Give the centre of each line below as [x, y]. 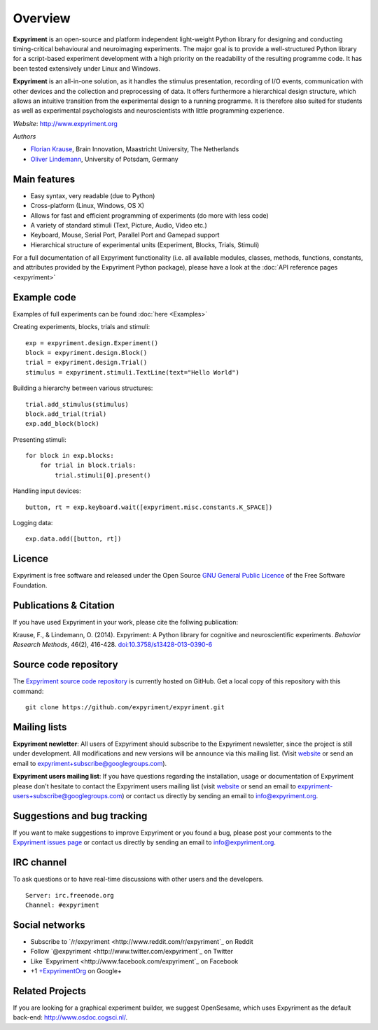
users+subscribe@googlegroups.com [68, 795]
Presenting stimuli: [40, 439]
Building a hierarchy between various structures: [83, 388]
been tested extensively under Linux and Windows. [87, 68]
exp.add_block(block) [62, 424]
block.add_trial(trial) [66, 414]
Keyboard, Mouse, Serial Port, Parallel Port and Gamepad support [125, 235]
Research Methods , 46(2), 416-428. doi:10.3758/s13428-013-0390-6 [113, 645]
